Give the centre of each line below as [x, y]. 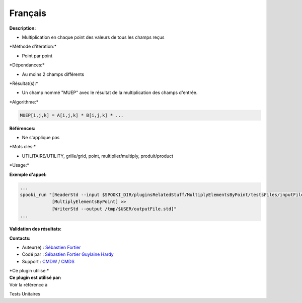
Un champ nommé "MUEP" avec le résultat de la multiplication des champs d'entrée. [110, 92]
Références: [22, 128]
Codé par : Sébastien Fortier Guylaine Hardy [68, 254]
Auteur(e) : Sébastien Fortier [51, 247]
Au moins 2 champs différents [53, 74]
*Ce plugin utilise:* [29, 271]
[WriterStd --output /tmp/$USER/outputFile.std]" [114, 209]
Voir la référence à [28, 284]
